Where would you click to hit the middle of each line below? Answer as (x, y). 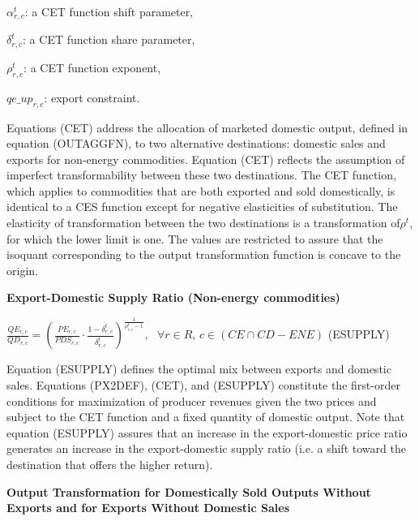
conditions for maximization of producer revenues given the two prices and (192, 400)
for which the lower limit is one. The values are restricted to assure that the (195, 238)
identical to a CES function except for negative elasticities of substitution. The (202, 207)
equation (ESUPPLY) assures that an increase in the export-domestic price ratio (207, 432)
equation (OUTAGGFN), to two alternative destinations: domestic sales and (196, 143)
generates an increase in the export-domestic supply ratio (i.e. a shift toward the (206, 448)
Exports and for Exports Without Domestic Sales (148, 508)
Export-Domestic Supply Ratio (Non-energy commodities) (173, 297)
